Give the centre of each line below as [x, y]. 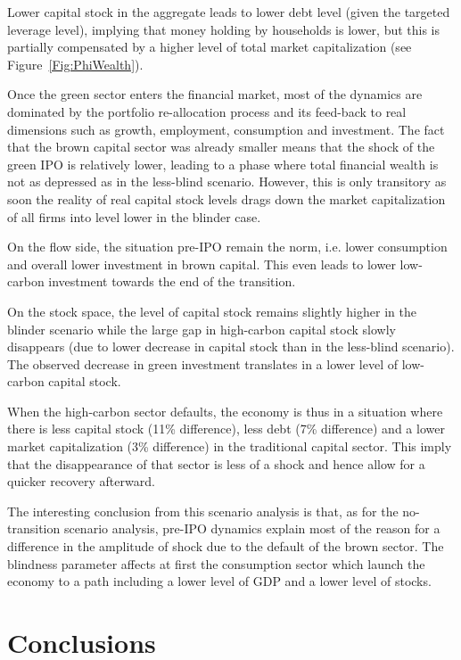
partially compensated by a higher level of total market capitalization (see [210, 47]
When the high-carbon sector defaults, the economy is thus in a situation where [225, 411]
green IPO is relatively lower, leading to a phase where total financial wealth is [223, 164]
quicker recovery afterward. [81, 481]
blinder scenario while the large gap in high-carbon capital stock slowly [202, 329]
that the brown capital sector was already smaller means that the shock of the [221, 147]
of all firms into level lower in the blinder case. [134, 216]
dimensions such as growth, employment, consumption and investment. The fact [226, 129]
